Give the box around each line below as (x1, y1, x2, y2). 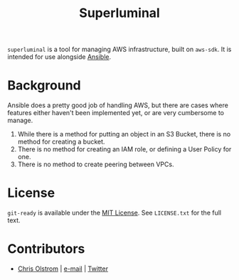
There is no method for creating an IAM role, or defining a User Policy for (17, 145, 232, 154)
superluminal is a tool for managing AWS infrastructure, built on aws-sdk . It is (7, 45, 232, 54)
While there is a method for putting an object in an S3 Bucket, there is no (17, 130, 231, 139)
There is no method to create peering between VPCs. (17, 160, 174, 168)
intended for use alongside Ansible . (7, 53, 112, 61)
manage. (7, 116, 33, 125)
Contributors (7, 241, 85, 257)
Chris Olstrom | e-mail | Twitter (17, 264, 109, 273)
